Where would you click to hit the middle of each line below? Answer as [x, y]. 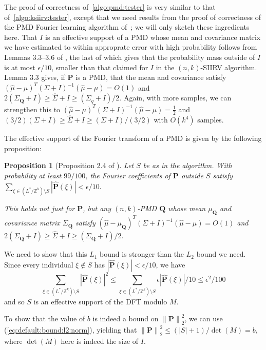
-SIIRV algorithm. [229, 67]
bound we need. [221, 254]
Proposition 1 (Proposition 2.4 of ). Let [69, 165]
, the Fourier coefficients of [128, 175]
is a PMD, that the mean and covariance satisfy [151, 77]
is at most [20, 67]
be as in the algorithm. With [187, 165]
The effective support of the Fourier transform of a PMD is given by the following [133, 138]
